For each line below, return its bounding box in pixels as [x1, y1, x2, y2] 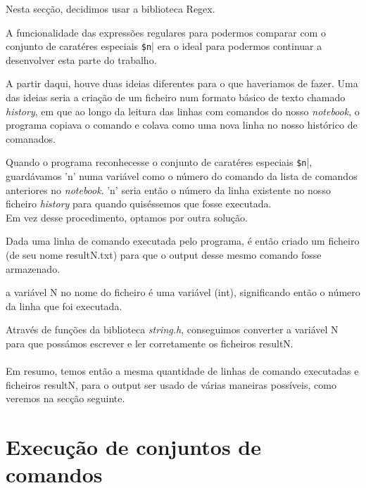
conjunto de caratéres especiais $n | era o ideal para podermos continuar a [6, 39, 322, 53]
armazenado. [6, 261, 61, 276]
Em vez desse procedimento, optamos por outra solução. [6, 210, 248, 224]
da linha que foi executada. [6, 298, 122, 313]
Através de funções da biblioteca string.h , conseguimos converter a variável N [6, 322, 339, 337]
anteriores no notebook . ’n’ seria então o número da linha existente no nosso [6, 182, 331, 197]
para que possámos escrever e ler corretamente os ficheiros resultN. [6, 336, 294, 350]
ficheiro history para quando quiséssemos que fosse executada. [6, 196, 272, 211]
